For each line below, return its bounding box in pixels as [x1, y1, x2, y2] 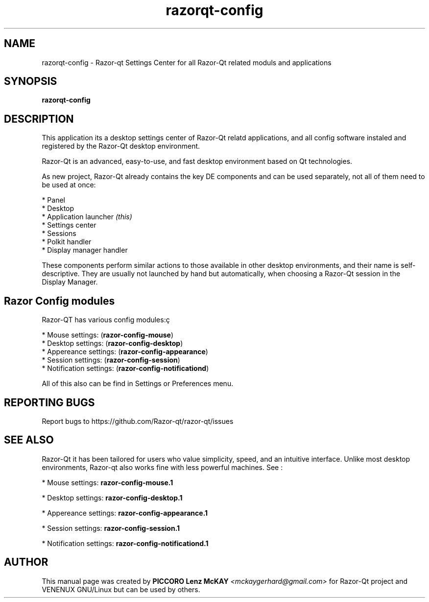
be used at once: [42, 181, 96, 189]
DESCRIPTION [4, 112, 74, 125]
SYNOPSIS [4, 75, 57, 88]
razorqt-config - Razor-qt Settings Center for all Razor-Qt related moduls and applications [42, 58, 332, 67]
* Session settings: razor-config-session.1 [42, 523, 180, 532]
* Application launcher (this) [42, 212, 132, 221]
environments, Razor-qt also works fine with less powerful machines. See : [42, 463, 283, 471]
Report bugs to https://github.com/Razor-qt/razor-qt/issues [42, 417, 234, 425]
